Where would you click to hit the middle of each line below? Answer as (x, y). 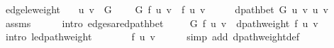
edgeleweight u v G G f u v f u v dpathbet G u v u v (167, 9)
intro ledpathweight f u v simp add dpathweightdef (152, 37)
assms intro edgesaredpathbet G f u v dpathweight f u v (162, 23)
